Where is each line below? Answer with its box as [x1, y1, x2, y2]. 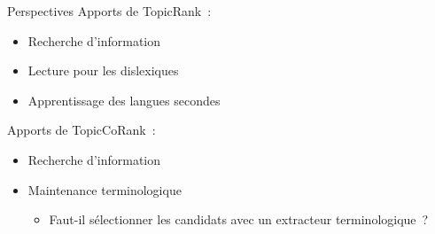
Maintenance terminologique [27, 180, 182, 199]
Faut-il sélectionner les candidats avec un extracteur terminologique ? [49, 210, 429, 229]
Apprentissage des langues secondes [27, 90, 221, 109]
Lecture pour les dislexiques [27, 61, 179, 80]
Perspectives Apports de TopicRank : [7, 2, 212, 19]
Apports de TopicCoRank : [7, 121, 156, 139]
